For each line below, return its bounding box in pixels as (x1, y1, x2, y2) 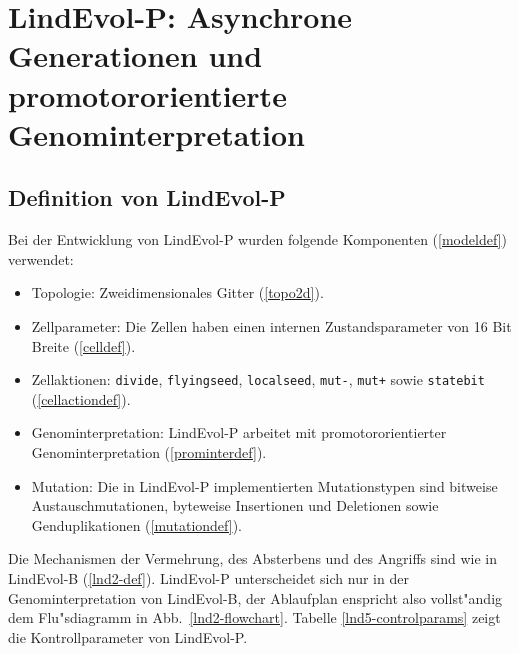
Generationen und (8, 35, 263, 76)
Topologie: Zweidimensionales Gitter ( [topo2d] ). (31, 282, 324, 303)
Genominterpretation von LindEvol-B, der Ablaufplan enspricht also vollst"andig (8, 587, 503, 608)
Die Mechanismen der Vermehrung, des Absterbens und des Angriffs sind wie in (8, 548, 497, 569)
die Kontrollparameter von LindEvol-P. (8, 626, 248, 647)
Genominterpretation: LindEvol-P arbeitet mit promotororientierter (31, 422, 447, 443)
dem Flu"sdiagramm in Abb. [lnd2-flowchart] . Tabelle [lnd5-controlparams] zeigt (8, 607, 501, 628)
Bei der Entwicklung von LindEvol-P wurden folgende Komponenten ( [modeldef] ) (8, 229, 507, 250)
